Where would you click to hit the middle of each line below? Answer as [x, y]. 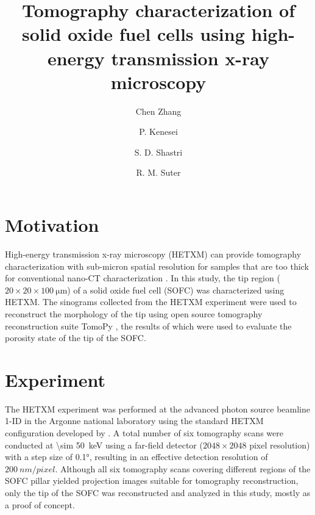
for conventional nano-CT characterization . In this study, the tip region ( [143, 278]
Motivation [52, 225]
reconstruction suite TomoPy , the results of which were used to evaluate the [148, 326]
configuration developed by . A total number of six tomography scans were [144, 433]
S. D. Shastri [158, 152]
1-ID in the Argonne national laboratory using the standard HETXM [134, 421]
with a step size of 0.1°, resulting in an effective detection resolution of [136, 457]
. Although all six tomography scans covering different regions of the [183, 468]
